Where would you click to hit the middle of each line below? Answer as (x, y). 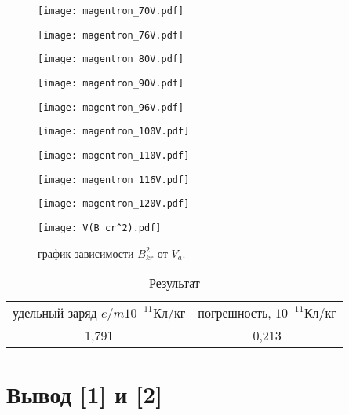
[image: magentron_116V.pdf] (114, 180)
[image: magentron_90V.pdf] (111, 83)
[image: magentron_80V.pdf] (111, 59)
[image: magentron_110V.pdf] (114, 155)
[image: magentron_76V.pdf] (111, 35)
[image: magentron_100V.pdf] (114, 132)
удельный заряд (55, 313)
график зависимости (86, 253)
